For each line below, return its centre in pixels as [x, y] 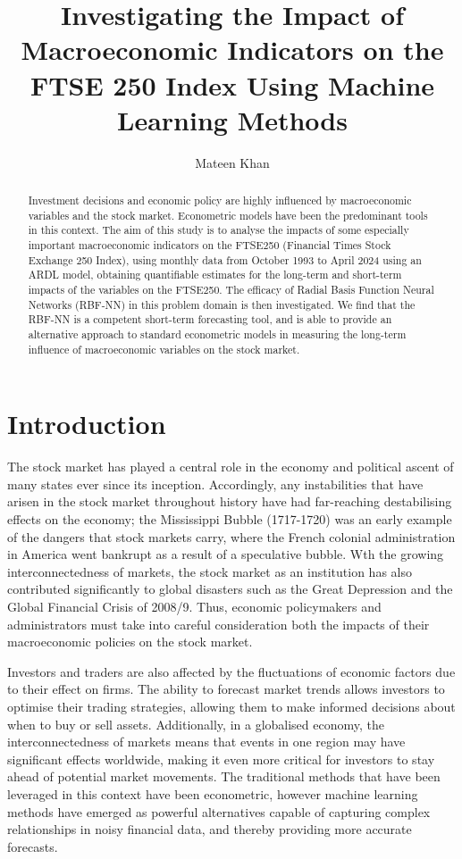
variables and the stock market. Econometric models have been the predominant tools [228, 215]
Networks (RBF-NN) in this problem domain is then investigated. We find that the [222, 304]
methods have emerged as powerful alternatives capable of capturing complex [219, 811]
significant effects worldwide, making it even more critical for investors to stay [221, 759]
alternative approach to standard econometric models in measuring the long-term [217, 334]
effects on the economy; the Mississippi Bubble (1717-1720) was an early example [230, 519]
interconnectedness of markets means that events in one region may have [206, 742]
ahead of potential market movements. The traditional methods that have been [224, 776]
